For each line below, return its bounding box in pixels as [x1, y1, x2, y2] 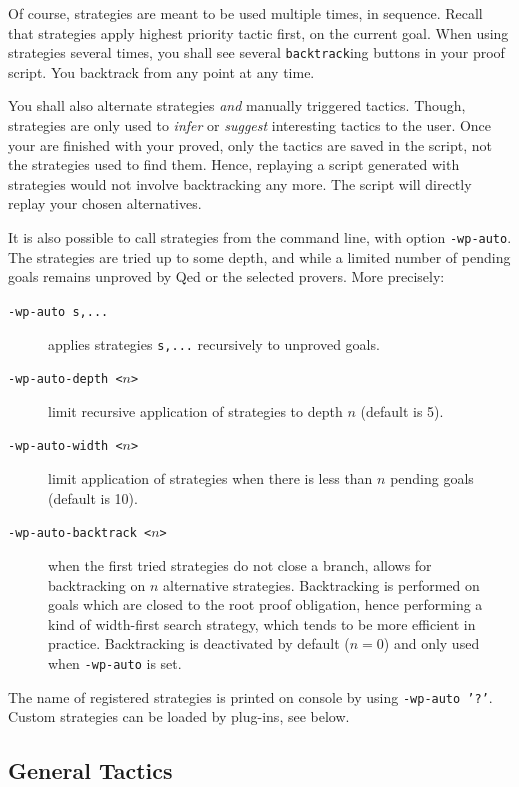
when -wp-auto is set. [48, 652, 182, 673]
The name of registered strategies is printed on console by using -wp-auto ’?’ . [8, 686, 493, 707]
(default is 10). [48, 487, 138, 508]
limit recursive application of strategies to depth [48, 400, 343, 421]
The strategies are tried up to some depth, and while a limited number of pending [8, 246, 511, 267]
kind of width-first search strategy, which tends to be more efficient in [48, 613, 476, 634]
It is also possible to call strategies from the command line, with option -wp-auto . [8, 227, 512, 247]
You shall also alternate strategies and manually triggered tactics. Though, [8, 95, 466, 116]
